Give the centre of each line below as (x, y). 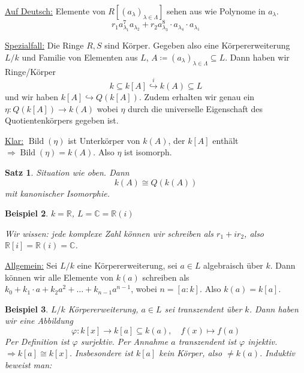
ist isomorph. (148, 152)
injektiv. (263, 341)
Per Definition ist (37, 341)
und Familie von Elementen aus (80, 57)
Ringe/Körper (31, 71)
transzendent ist (207, 341)
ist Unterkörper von (104, 140)
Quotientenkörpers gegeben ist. (62, 120)
